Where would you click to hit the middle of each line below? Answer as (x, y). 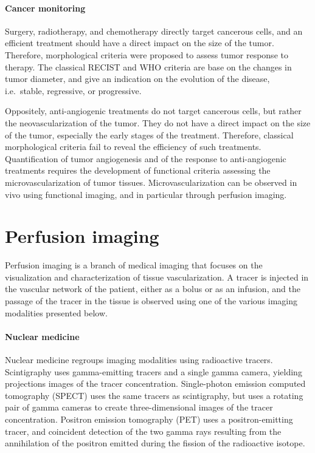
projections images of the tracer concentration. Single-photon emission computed (155, 383)
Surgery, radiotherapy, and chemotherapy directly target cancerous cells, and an (154, 31)
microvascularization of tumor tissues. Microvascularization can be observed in (151, 182)
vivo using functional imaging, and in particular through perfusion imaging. (146, 194)
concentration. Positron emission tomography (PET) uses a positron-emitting (149, 419)
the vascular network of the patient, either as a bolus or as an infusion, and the (153, 289)
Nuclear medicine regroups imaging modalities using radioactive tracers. (139, 359)
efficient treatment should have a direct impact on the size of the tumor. (140, 43)
